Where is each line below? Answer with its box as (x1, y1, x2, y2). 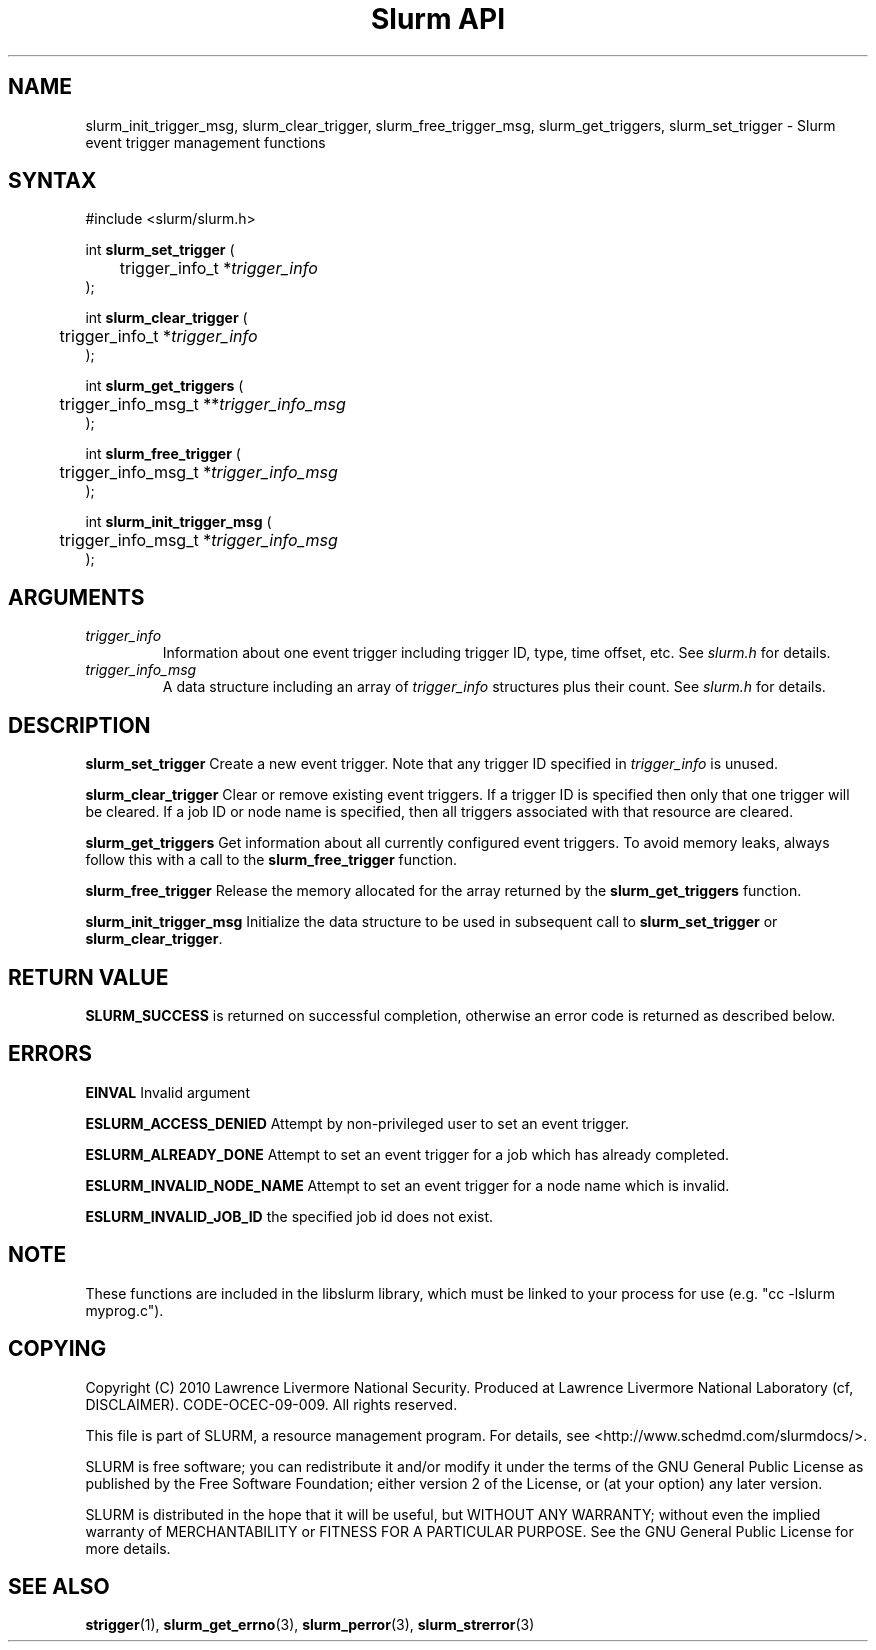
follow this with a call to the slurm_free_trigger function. (85, 851, 457, 869)
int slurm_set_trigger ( (85, 241, 235, 259)
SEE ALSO (8, 1573, 110, 1599)
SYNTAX (8, 168, 97, 194)
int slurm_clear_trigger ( (85, 309, 248, 327)
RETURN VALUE (8, 964, 169, 990)
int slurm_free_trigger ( (85, 445, 241, 463)
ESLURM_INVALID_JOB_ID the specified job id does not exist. (85, 1207, 494, 1225)
